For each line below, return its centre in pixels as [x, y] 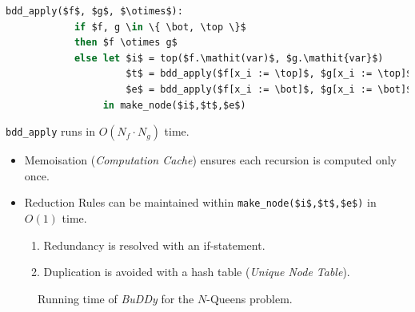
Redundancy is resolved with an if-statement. [154, 245]
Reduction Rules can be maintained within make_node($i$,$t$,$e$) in [200, 202]
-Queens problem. [249, 298]
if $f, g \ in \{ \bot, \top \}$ [160, 27]
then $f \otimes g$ [126, 43]
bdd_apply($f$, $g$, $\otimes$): [94, 11]
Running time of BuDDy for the [116, 298]
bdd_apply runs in [51, 131]
